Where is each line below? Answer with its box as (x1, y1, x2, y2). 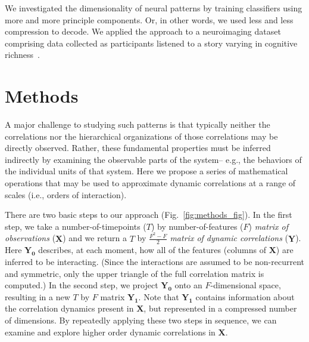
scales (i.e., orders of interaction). (5, 188, 127, 201)
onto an (174, 279, 202, 291)
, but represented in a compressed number (143, 302, 297, 315)
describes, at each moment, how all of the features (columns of (38, 244, 266, 256)
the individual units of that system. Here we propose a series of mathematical (5, 165, 288, 177)
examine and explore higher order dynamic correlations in (5, 325, 216, 338)
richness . (5, 48, 40, 61)
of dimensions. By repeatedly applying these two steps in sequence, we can (5, 313, 277, 326)
